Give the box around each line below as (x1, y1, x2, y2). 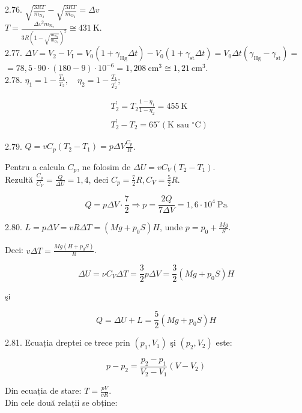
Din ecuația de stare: (5, 384, 82, 397)
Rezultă (5, 173, 33, 185)
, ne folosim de (77, 160, 131, 173)
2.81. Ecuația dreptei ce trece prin (5, 336, 130, 349)
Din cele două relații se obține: (5, 396, 118, 409)
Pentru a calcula (5, 160, 65, 173)
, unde (160, 221, 183, 233)
